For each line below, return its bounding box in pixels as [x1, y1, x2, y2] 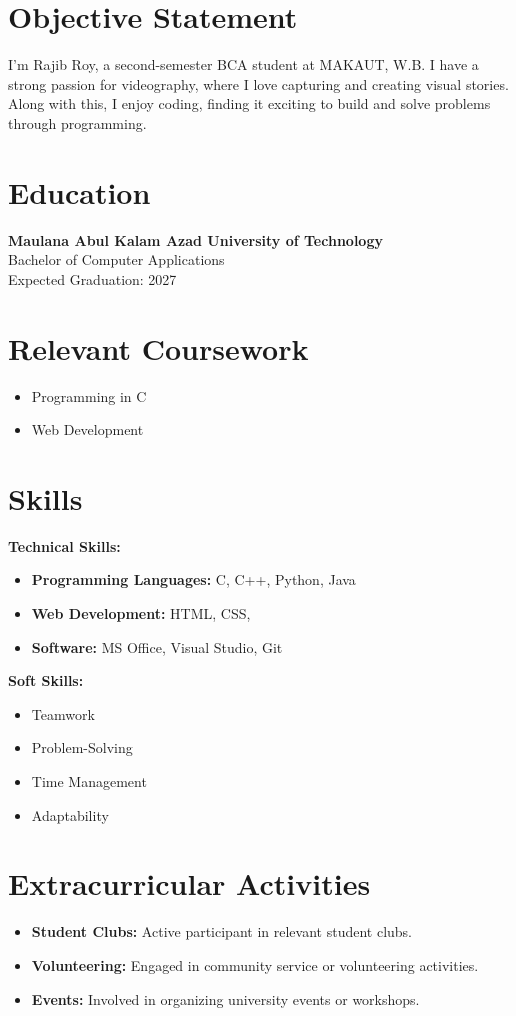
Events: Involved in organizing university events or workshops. [31, 988, 420, 1009]
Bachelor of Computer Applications [8, 249, 225, 270]
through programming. [8, 112, 147, 133]
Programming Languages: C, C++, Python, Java [31, 569, 356, 590]
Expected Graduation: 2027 [8, 268, 177, 289]
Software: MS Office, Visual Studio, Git [31, 636, 283, 657]
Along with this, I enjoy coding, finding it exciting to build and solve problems [8, 93, 491, 114]
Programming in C [31, 385, 147, 406]
